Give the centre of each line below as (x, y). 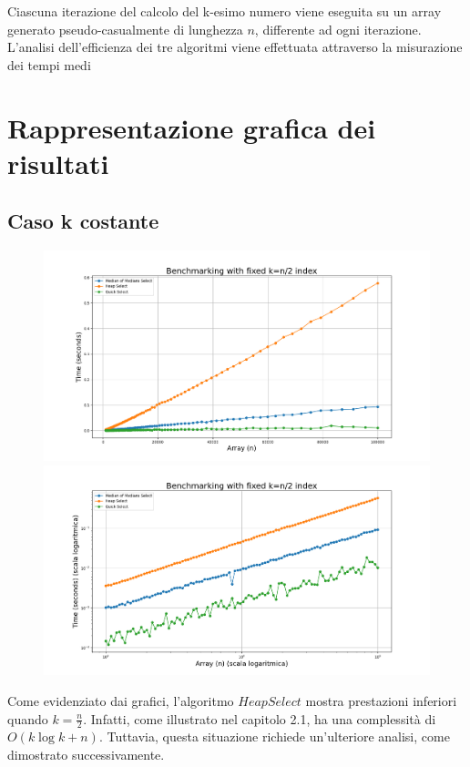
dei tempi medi (49, 64)
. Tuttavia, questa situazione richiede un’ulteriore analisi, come (274, 736)
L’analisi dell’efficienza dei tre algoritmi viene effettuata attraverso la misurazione (235, 47)
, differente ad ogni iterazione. (338, 29)
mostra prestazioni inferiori (381, 701)
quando (28, 718)
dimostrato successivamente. (86, 755)
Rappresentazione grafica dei (192, 127)
